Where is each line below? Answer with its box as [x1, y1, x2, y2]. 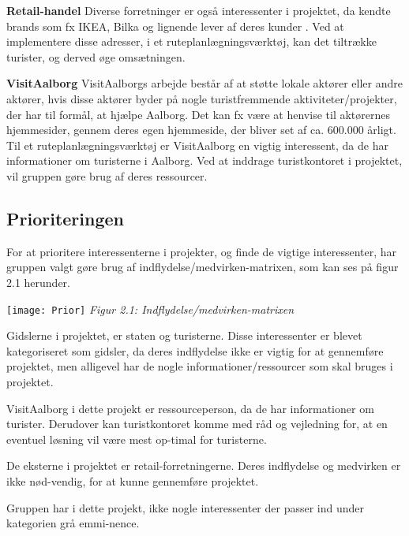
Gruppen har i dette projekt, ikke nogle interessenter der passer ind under [6, 499, 365, 516]
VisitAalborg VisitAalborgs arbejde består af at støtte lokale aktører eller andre [6, 75, 403, 91]
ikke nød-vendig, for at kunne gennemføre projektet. [6, 472, 259, 489]
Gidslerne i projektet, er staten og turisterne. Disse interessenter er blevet [6, 327, 362, 344]
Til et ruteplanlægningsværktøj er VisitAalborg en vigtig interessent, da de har [6, 136, 388, 153]
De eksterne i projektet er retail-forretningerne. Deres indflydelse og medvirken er [6, 457, 401, 474]
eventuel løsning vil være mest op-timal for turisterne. [6, 430, 267, 447]
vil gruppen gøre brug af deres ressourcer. [6, 167, 208, 184]
